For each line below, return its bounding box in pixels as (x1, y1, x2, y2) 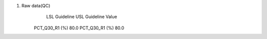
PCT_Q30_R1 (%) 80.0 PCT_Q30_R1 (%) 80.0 (34, 25, 125, 31)
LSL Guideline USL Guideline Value (46, 14, 117, 19)
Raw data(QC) (21, 3, 50, 8)
